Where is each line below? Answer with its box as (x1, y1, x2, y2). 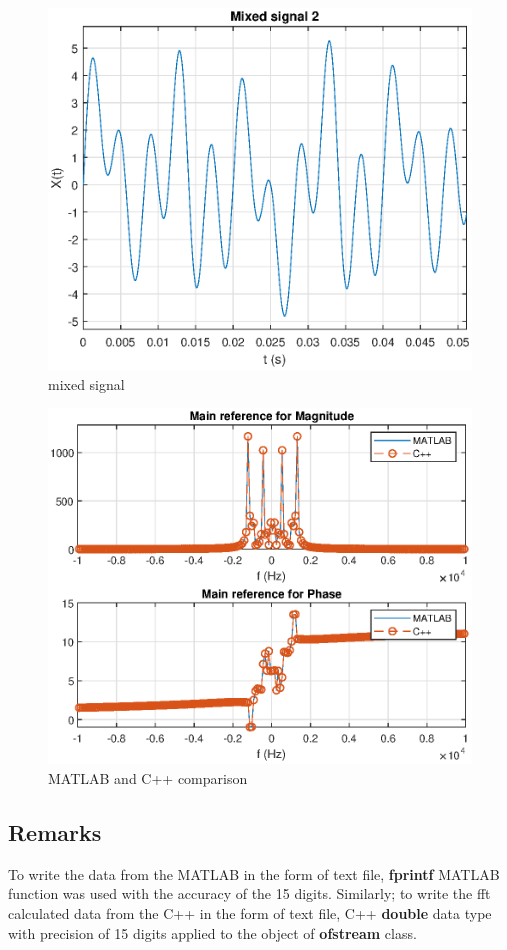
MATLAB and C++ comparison (48, 768, 248, 789)
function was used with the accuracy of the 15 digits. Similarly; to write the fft (8, 883, 491, 904)
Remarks (8, 817, 102, 848)
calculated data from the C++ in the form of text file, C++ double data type (8, 903, 492, 924)
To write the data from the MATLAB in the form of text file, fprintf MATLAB (8, 863, 500, 884)
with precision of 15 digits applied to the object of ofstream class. (8, 922, 417, 943)
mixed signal (48, 373, 125, 394)
